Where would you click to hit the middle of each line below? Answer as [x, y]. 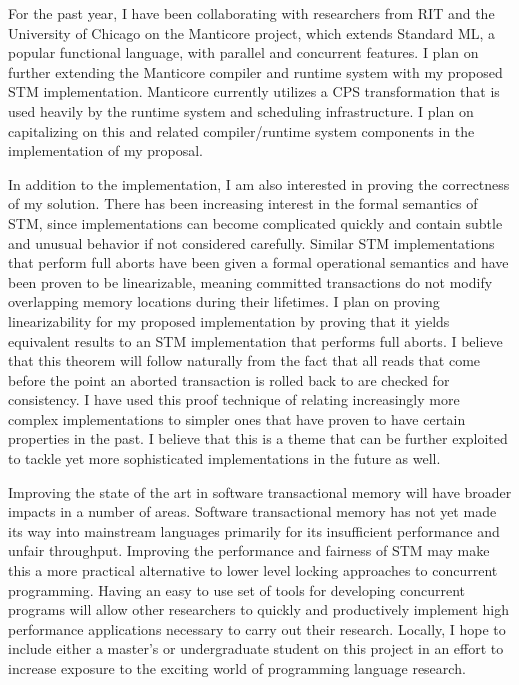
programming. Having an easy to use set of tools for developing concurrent [237, 589]
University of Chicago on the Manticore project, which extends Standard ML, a [252, 32]
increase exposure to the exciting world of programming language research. [237, 668]
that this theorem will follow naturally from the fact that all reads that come [244, 360]
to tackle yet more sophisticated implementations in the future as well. [224, 458]
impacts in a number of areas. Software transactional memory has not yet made [252, 511]
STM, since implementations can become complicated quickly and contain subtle [255, 222]
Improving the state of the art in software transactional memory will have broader [260, 491]
